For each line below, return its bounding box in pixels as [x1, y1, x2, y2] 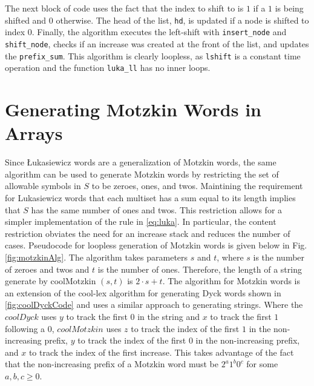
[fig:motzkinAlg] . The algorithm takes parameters [5, 250, 188, 263]
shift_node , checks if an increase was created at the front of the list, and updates [5, 37, 309, 50]
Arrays [5, 121, 63, 145]
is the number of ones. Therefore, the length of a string [97, 262, 302, 275]
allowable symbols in [5, 179, 81, 192]
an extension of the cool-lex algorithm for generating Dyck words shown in [5, 286, 281, 299]
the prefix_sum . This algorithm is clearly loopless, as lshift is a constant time [5, 49, 301, 62]
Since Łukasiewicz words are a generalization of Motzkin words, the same [5, 156, 276, 168]
